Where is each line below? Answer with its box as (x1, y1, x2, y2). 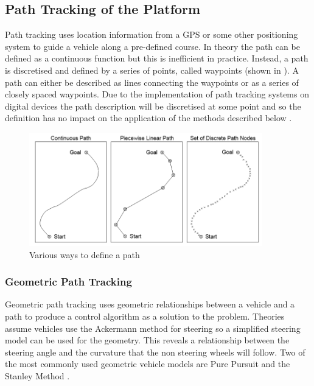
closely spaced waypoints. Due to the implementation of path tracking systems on (5, 88, 309, 100)
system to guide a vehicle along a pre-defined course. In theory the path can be (5, 40, 300, 52)
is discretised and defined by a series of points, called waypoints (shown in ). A (5, 63, 299, 76)
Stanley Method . (5, 369, 70, 382)
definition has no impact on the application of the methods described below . (5, 111, 292, 124)
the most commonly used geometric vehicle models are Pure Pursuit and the (5, 357, 290, 370)
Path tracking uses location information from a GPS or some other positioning (5, 28, 298, 41)
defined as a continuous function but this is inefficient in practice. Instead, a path (5, 52, 309, 65)
